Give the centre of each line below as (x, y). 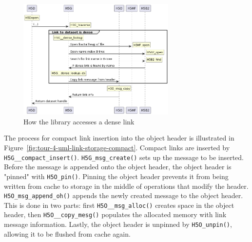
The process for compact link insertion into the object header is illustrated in (119, 138)
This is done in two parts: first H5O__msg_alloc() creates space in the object (119, 205)
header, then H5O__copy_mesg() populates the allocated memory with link (115, 214)
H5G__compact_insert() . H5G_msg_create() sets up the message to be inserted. (124, 157)
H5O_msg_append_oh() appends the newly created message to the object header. (124, 195)
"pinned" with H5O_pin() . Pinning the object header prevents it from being (116, 176)
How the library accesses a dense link (79, 121)
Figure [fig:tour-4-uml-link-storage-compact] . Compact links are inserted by (117, 147)
